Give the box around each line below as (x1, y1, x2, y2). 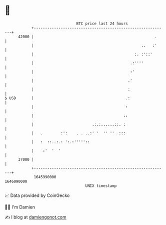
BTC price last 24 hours (76, 21, 128, 26)
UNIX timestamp (85, 183, 117, 188)
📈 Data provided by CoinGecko (4, 192, 70, 198)
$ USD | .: (4, 95, 130, 101)
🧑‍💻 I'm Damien (4, 204, 35, 210)
